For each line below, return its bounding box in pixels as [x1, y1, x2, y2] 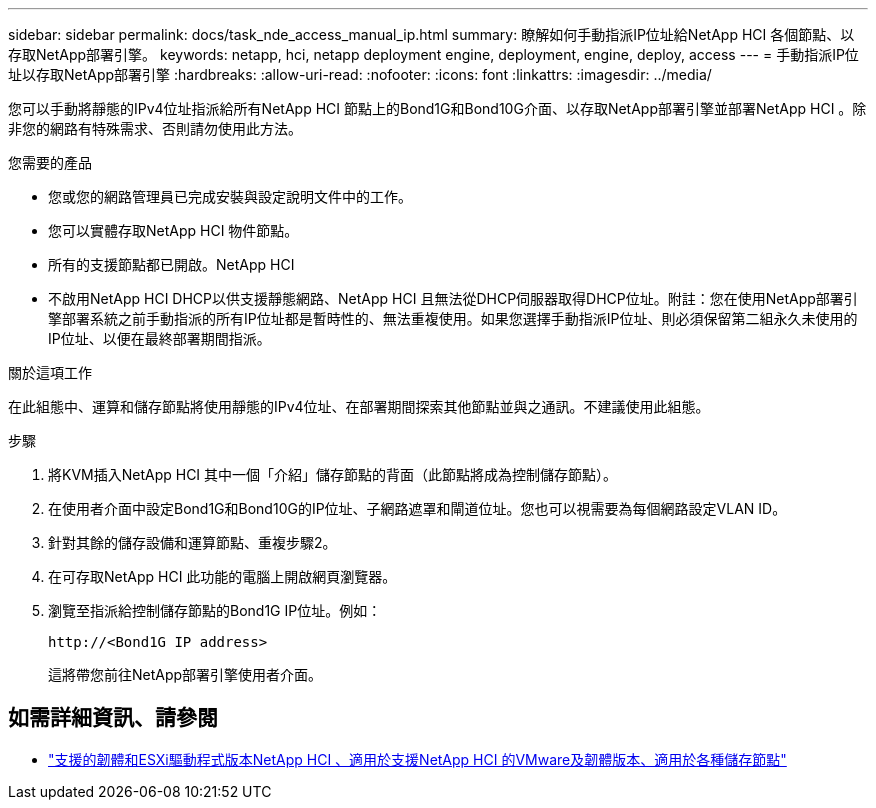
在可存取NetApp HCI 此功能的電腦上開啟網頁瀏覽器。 [48, 568, 397, 585]
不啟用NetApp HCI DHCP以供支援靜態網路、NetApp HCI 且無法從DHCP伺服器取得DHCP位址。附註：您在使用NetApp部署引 [48, 290, 858, 307]
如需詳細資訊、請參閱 [8, 705, 218, 731]
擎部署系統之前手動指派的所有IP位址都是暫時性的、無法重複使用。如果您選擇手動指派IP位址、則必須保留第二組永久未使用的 [48, 310, 858, 327]
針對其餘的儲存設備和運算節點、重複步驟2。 [48, 534, 337, 551]
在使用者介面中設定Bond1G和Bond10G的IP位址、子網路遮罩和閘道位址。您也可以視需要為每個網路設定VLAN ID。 [48, 500, 787, 517]
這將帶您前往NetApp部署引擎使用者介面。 [48, 666, 323, 683]
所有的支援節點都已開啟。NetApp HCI [48, 256, 295, 273]
